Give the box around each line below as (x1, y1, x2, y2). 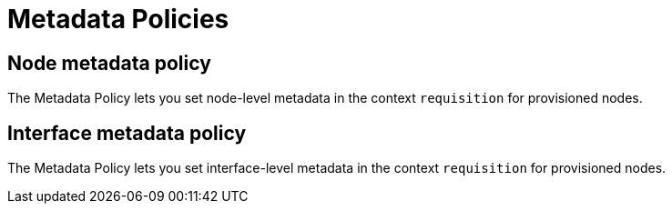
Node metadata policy (7, 51, 211, 75)
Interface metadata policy (7, 121, 247, 145)
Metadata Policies (7, 4, 229, 35)
